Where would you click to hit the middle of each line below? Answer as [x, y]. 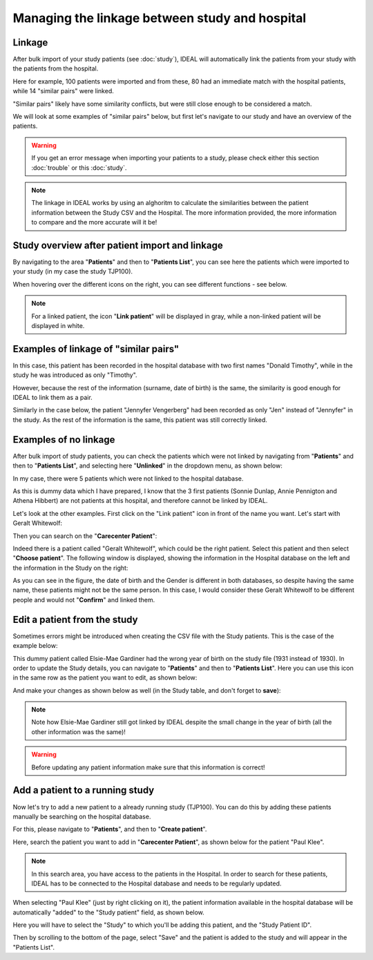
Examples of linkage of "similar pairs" [96, 349]
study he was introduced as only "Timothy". [75, 375]
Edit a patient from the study [75, 619]
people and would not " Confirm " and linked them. [84, 599]
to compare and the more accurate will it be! [94, 222]
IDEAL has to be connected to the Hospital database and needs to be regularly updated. [156, 883]
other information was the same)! [78, 731]
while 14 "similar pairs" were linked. [63, 91]
